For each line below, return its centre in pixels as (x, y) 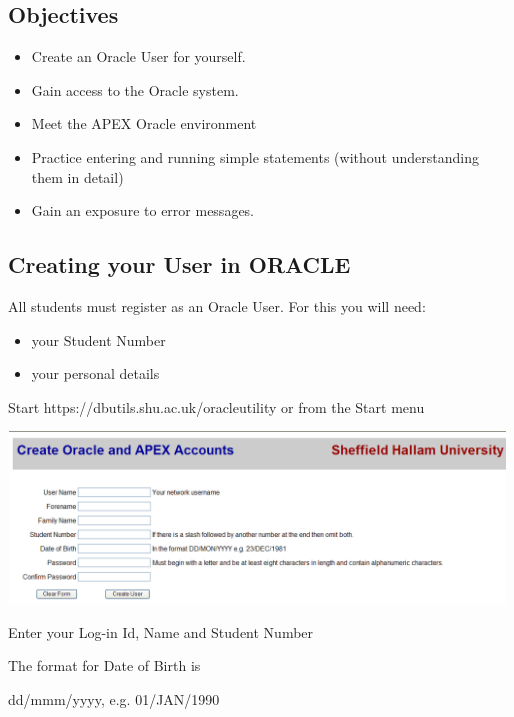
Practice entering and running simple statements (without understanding (255, 156)
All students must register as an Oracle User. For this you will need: (217, 305)
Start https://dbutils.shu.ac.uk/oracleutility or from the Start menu (216, 406)
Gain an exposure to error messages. (143, 210)
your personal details (95, 373)
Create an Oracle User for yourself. (138, 56)
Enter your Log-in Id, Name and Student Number (161, 631)
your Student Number (98, 339)
